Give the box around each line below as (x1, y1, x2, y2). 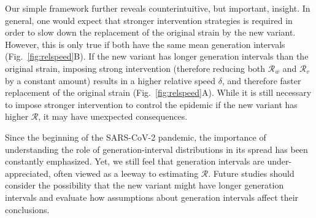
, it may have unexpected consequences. (38, 110, 188, 123)
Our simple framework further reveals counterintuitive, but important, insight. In (5, 2, 310, 14)
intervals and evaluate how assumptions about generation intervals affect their (5, 190, 299, 203)
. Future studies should (208, 166, 295, 179)
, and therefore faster (222, 74, 301, 87)
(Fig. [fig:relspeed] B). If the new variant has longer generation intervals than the (5, 50, 309, 63)
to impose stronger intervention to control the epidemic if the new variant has (5, 98, 298, 111)
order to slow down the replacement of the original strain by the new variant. (5, 26, 296, 39)
